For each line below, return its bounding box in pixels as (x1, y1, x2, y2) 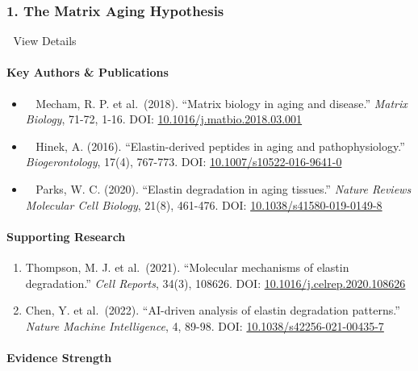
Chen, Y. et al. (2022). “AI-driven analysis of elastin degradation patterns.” (25, 302, 400, 319)
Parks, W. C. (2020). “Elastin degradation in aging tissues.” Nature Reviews (36, 180, 412, 197)
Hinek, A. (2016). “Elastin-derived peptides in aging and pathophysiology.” (36, 137, 405, 154)
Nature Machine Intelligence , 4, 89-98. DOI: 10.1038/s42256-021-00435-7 (25, 317, 384, 334)
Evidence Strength (6, 348, 112, 365)
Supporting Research (6, 227, 126, 244)
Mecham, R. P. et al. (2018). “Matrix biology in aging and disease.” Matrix (36, 94, 408, 111)
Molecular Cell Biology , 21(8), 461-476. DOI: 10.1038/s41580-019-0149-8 (25, 196, 382, 213)
